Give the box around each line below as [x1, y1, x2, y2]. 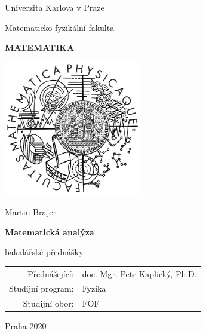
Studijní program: [9, 282, 74, 295]
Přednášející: [27, 267, 74, 280]
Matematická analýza [5, 225, 94, 238]
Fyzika [82, 282, 106, 295]
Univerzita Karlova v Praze [5, 1, 104, 13]
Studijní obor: [23, 297, 74, 310]
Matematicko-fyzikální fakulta [5, 21, 115, 33]
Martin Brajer [5, 206, 56, 218]
